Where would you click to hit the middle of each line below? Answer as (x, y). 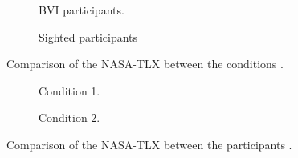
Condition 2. (69, 117)
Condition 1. (69, 90)
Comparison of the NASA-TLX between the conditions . (145, 64)
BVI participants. (82, 10)
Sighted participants (88, 36)
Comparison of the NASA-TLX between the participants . (149, 144)
